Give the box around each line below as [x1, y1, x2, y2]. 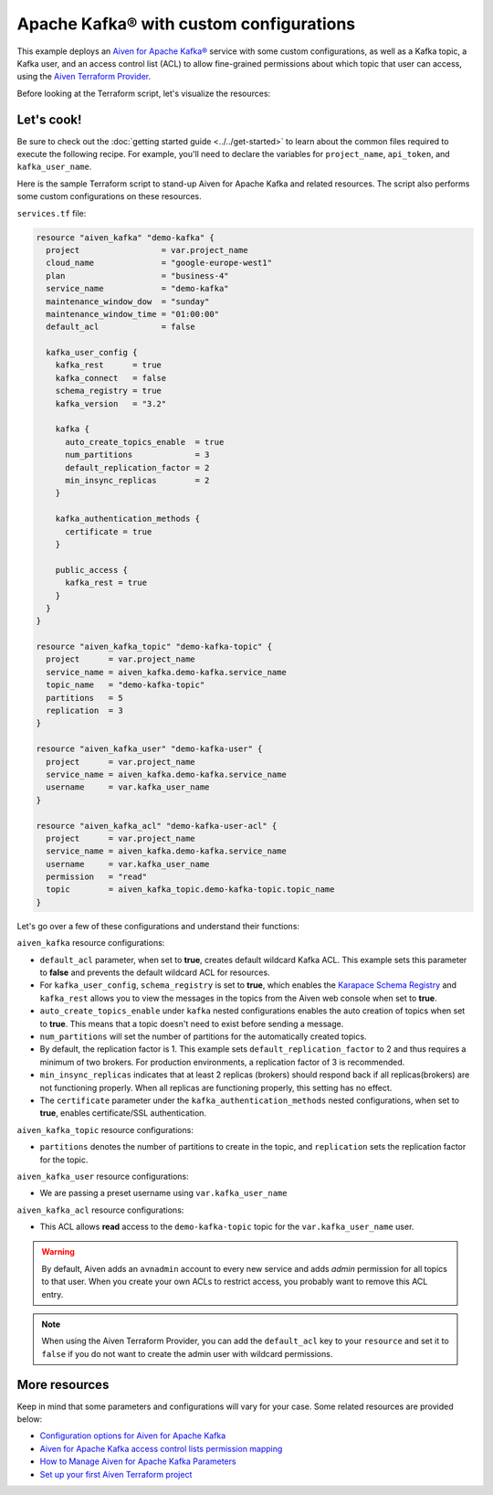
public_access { [55, 565, 128, 575]
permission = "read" [46, 872, 148, 882]
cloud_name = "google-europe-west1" [46, 258, 273, 269]
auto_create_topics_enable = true [65, 437, 225, 447]
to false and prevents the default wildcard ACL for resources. [39, 967, 270, 978]
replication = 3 [46, 705, 123, 716]
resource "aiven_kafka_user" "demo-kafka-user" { [36, 744, 263, 754]
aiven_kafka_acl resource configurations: [16, 1204, 184, 1215]
